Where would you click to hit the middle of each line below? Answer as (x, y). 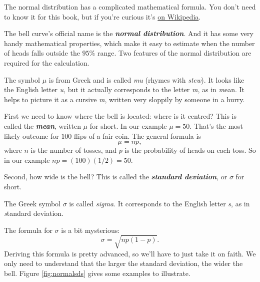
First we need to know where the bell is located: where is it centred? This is (120, 116)
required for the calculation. (47, 62)
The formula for (28, 230)
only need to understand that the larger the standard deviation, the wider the (123, 263)
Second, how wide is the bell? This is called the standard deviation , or (116, 177)
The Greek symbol (32, 203)
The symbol (22, 79)
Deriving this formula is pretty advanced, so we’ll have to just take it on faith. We (130, 253)
